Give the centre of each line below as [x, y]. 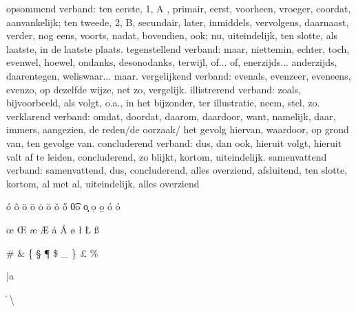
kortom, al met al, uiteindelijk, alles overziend [103, 183]
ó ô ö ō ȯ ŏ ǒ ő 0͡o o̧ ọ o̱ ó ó [63, 206]
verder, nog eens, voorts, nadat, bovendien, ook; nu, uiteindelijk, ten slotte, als [172, 35]
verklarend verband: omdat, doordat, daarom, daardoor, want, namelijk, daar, [171, 116]
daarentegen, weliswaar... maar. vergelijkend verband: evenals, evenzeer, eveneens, [179, 75]
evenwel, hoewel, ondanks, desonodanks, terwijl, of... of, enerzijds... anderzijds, [172, 62]
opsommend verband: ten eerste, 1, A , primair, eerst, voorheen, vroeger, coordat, [179, 8]
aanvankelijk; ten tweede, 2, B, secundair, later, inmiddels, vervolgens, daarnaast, [178, 22]
